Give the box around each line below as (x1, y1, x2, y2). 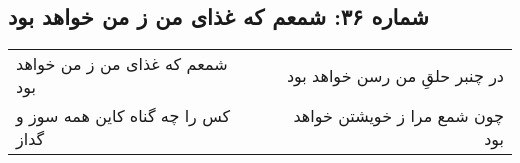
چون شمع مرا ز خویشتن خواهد (293, 104, 504, 128)
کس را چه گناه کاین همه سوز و (16, 104, 231, 128)
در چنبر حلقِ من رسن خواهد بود (286, 63, 504, 87)
